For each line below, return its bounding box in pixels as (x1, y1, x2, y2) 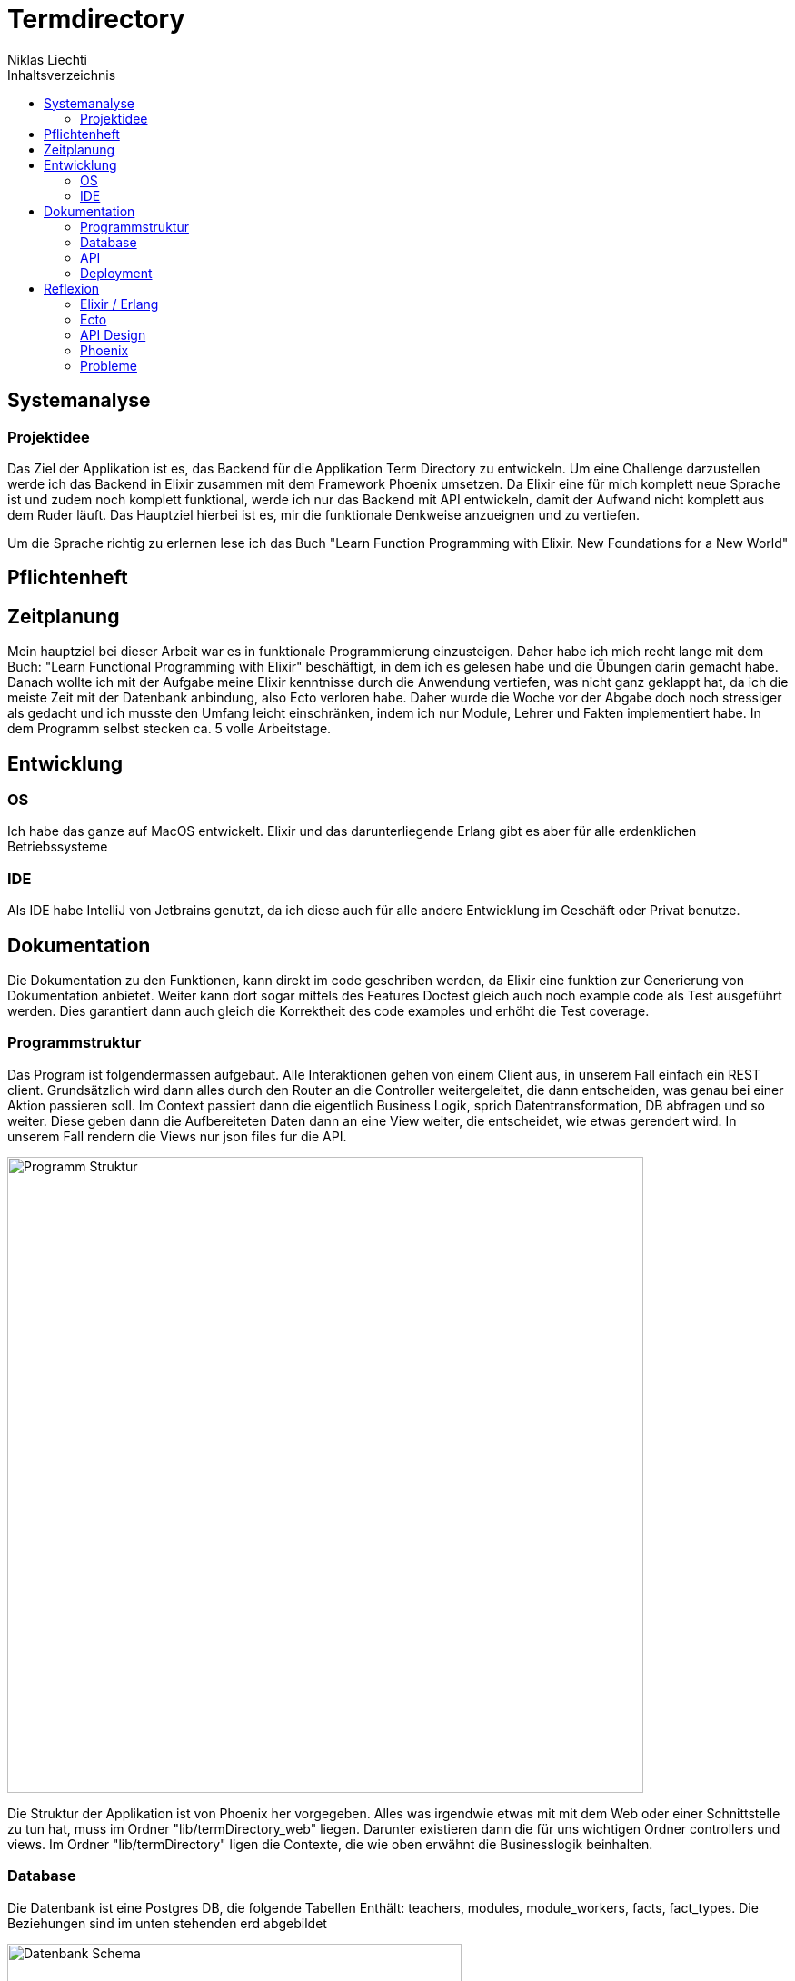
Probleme (80, 357, 137, 373)
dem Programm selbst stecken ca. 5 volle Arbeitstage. (7, 721, 332, 737)
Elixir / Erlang (80, 295, 159, 312)
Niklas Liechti (7, 51, 87, 67)
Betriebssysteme (7, 839, 108, 855)
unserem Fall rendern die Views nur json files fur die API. (7, 1128, 347, 1144)
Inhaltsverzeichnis (7, 66, 116, 83)
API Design (80, 326, 146, 343)
